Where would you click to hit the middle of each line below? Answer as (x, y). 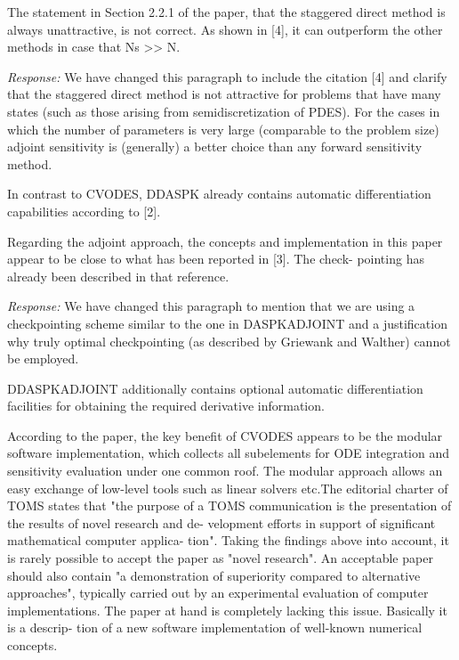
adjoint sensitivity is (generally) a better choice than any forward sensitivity (215, 147)
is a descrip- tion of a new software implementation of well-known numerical (215, 627)
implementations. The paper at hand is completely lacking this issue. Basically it (227, 610)
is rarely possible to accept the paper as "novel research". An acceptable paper (220, 558)
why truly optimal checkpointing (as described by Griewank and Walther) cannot (229, 341)
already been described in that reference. (118, 276)
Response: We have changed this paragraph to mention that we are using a (211, 306)
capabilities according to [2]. (84, 211)
